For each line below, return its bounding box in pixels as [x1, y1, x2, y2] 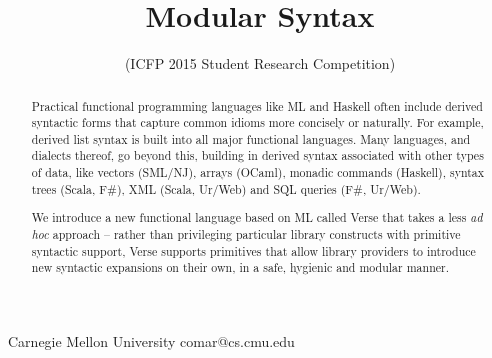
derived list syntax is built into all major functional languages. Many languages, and [31, 130, 471, 147]
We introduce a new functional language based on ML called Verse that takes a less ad [31, 209, 483, 226]
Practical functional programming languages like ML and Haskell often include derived [31, 97, 483, 114]
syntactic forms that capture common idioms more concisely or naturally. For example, [31, 114, 484, 131]
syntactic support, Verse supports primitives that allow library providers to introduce [31, 242, 476, 259]
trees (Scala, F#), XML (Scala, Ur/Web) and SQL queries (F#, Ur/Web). [31, 180, 421, 197]
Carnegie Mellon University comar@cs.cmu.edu [8, 330, 295, 351]
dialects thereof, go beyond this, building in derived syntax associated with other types [31, 147, 484, 164]
